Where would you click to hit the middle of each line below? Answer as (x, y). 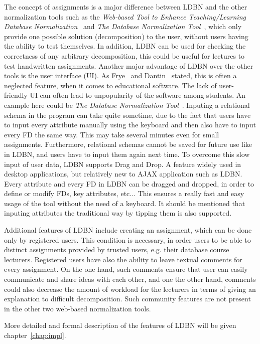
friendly (16, 95)
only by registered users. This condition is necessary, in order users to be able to (127, 239)
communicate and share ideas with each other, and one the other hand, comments (130, 279)
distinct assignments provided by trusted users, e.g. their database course (117, 249)
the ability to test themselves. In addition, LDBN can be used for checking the (125, 46)
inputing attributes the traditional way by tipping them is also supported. (118, 213)
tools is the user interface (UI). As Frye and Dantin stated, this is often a (120, 75)
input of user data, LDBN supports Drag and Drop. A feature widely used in (123, 164)
